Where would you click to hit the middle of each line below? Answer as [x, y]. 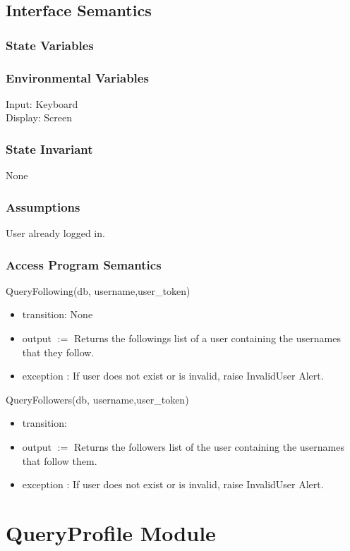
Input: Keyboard [42, 103]
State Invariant [49, 149]
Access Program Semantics [84, 264]
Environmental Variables [77, 77]
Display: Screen [39, 117]
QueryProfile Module [111, 533]
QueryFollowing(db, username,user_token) [98, 290]
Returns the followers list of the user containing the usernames [209, 447]
